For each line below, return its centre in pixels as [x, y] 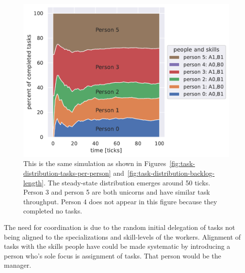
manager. [18, 265]
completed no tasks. [53, 211]
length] [34, 182]
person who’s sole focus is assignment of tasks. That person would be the [113, 255]
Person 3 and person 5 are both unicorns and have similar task [117, 192]
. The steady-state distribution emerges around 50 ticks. [127, 182]
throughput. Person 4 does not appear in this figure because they [120, 201]
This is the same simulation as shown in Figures [95, 163]
